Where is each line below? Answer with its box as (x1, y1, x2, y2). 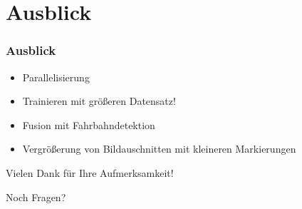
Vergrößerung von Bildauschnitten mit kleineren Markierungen (22, 141, 296, 156)
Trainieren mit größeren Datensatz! (22, 93, 176, 108)
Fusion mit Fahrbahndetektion (22, 117, 155, 132)
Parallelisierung (22, 69, 90, 84)
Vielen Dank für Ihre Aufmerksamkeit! (6, 165, 174, 180)
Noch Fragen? (6, 189, 66, 204)
